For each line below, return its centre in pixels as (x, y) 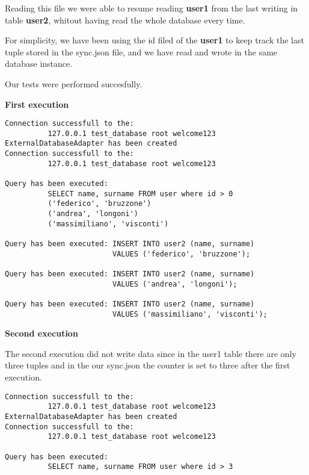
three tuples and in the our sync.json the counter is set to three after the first (148, 365)
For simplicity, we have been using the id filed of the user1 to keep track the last (154, 40)
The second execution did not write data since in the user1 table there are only (151, 353)
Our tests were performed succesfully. (74, 83)
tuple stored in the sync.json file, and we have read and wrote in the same (141, 51)
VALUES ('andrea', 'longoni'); (175, 284)
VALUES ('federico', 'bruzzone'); (181, 254)
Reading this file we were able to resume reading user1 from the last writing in (151, 8)
